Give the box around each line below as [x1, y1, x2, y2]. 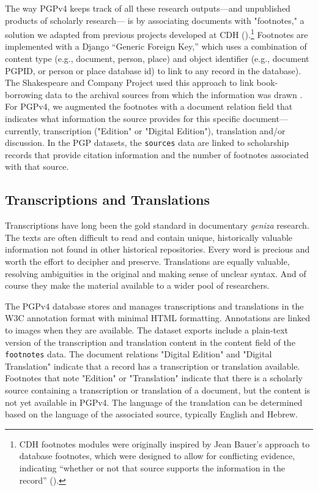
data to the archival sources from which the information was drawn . [45, 88, 303, 101]
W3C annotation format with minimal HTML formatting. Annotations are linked [5, 311, 310, 324]
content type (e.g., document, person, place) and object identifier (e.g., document [5, 52, 309, 65]
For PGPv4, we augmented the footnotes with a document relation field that [5, 100, 293, 113]
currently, [5, 124, 41, 137]
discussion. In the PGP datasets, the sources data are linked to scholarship [5, 136, 289, 149]
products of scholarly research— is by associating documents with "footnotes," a [5, 13, 305, 26]
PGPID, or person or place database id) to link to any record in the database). [5, 64, 301, 77]
